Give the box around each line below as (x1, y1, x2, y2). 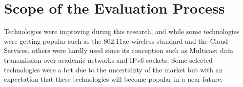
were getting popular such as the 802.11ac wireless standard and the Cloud (4, 35, 228, 46)
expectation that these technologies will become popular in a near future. (4, 74, 223, 84)
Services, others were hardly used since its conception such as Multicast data (4, 45, 234, 55)
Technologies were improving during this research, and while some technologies (4, 26, 240, 36)
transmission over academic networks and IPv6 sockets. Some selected (4, 54, 213, 65)
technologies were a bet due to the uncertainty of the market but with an (4, 64, 223, 74)
